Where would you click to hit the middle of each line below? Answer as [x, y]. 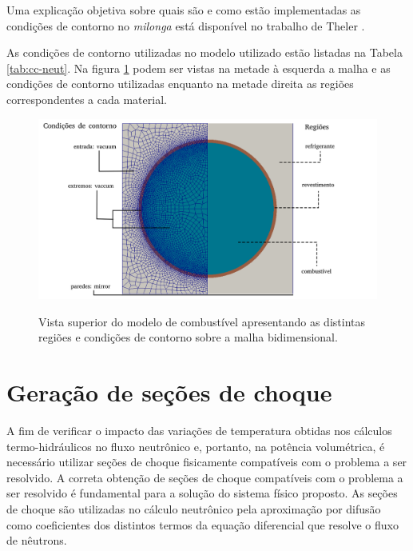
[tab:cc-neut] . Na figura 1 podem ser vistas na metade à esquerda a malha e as [199, 68]
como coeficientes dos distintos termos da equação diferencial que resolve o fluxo [203, 524]
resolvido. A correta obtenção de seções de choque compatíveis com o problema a [205, 477]
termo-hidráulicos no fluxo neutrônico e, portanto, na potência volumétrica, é [196, 446]
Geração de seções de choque [169, 392]
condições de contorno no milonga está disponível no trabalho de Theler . [186, 25]
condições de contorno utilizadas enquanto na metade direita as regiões [180, 84]
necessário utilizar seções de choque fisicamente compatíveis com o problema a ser [207, 462]
